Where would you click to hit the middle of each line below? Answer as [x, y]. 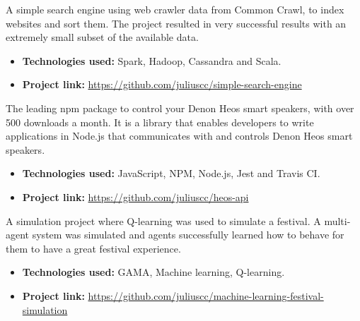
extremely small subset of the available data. [102, 37]
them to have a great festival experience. [93, 248]
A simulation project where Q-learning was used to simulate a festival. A [163, 220]
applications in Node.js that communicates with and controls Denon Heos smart [179, 136]
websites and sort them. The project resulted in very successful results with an [176, 23]
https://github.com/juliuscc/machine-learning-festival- [206, 295]
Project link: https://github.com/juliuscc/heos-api [135, 196]
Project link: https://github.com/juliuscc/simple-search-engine [162, 84]
